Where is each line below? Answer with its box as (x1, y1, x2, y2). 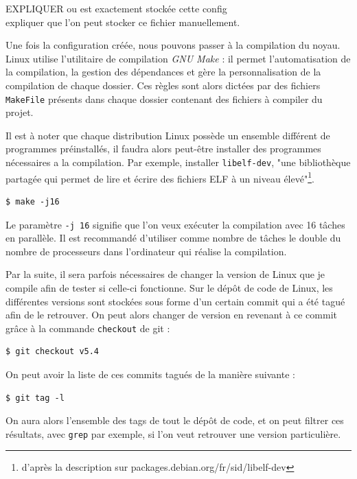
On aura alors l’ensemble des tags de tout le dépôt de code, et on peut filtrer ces (5, 413, 344, 428)
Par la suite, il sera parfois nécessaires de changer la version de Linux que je (5, 267, 325, 281)
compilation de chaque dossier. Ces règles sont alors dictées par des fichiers (5, 78, 321, 92)
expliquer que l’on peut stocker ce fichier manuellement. (5, 14, 240, 29)
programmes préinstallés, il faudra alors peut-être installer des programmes (5, 141, 321, 156)
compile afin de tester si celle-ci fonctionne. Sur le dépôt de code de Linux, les (5, 280, 333, 294)
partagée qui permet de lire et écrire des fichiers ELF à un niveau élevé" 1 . (5, 169, 314, 185)
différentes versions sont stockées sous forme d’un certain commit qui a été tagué (5, 294, 345, 308)
